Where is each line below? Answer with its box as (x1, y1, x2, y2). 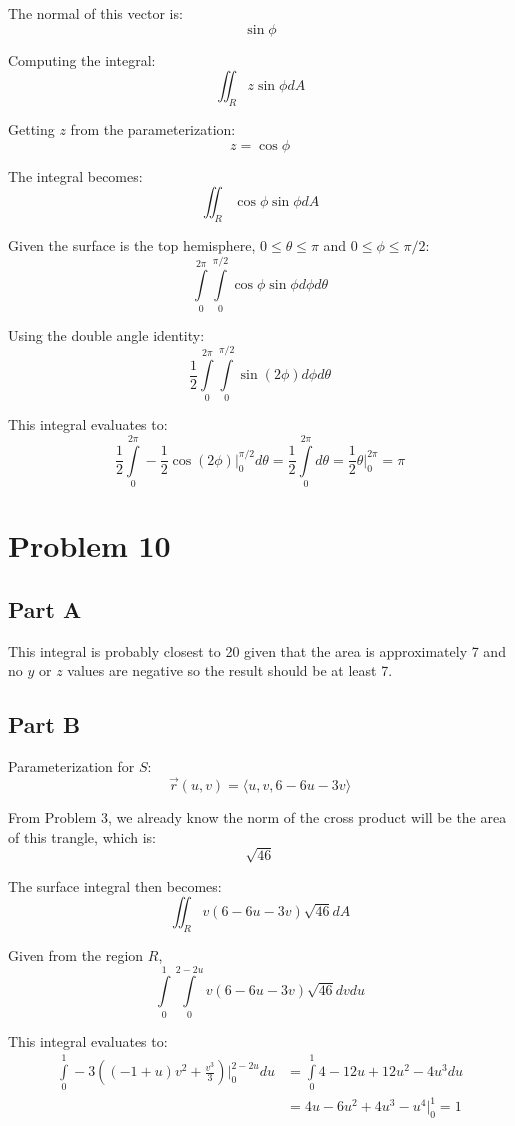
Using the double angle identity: (8, 324, 205, 345)
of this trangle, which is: (8, 826, 156, 847)
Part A (8, 593, 82, 624)
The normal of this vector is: (8, 3, 183, 23)
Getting (8, 118, 55, 139)
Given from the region (8, 945, 144, 966)
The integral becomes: (8, 165, 143, 186)
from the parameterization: (70, 118, 236, 139)
